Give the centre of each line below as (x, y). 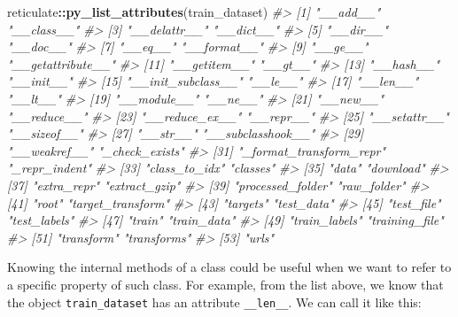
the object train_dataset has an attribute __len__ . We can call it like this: (214, 302)
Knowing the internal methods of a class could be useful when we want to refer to (229, 267)
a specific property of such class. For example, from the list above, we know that (225, 284)
